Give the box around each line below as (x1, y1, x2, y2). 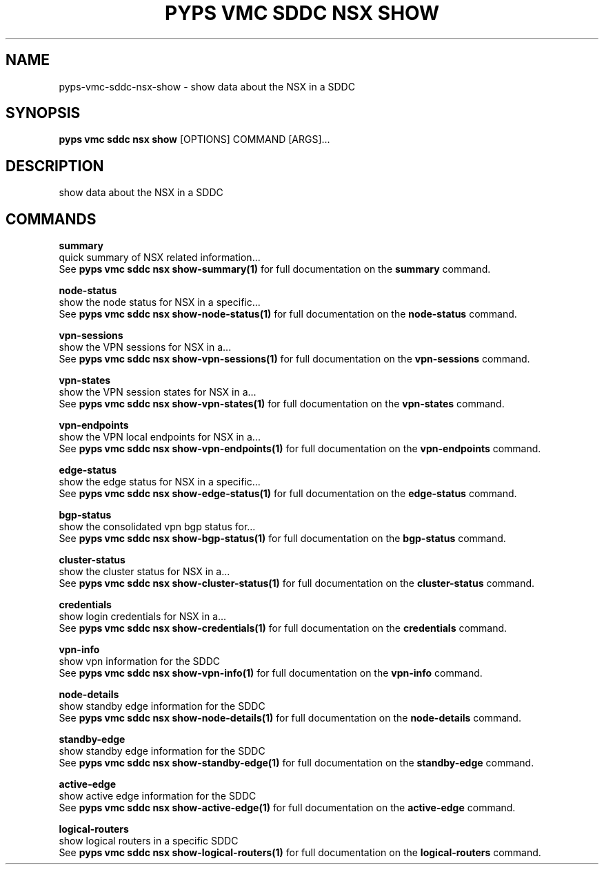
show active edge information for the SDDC (59, 790, 256, 802)
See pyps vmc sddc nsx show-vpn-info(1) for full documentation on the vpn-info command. (59, 667, 483, 679)
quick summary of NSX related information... (59, 251, 261, 264)
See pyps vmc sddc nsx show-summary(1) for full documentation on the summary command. (59, 263, 491, 275)
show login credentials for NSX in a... (59, 610, 227, 623)
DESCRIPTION (6, 157, 104, 175)
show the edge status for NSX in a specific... (59, 476, 261, 488)
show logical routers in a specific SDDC (59, 835, 239, 847)
